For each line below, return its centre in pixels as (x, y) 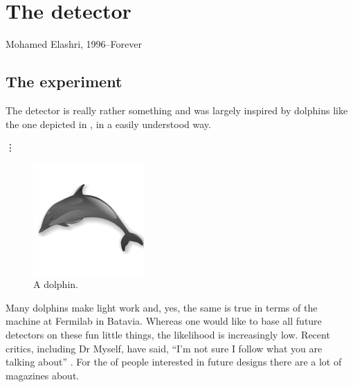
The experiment (64, 81)
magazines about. (43, 375)
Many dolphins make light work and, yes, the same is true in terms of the (162, 307)
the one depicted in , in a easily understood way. (108, 124)
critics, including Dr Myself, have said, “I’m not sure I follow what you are (164, 348)
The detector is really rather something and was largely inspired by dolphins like (177, 110)
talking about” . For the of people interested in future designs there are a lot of (174, 362)
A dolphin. (56, 284)
